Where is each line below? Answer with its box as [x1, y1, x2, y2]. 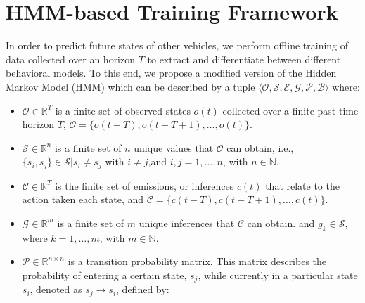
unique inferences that [139, 215, 235, 230]
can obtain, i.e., [226, 140, 294, 155]
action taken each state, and [22, 192, 144, 207]
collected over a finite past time [222, 103, 359, 117]
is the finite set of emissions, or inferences [55, 178, 234, 193]
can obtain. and [247, 215, 315, 230]
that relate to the [265, 178, 340, 193]
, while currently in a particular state [198, 267, 358, 282]
